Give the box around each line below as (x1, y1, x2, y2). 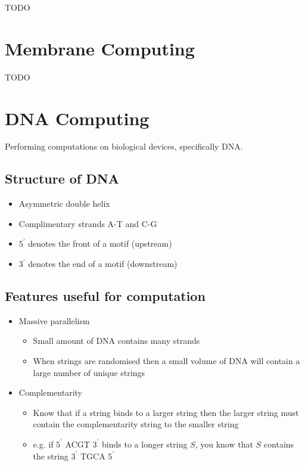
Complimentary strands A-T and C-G (18, 217, 157, 229)
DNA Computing (5, 105, 150, 130)
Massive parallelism (18, 314, 90, 327)
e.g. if (33, 437, 54, 450)
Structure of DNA (5, 169, 119, 188)
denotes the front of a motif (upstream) (28, 237, 172, 250)
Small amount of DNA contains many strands (33, 334, 200, 347)
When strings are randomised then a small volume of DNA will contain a (33, 355, 300, 366)
